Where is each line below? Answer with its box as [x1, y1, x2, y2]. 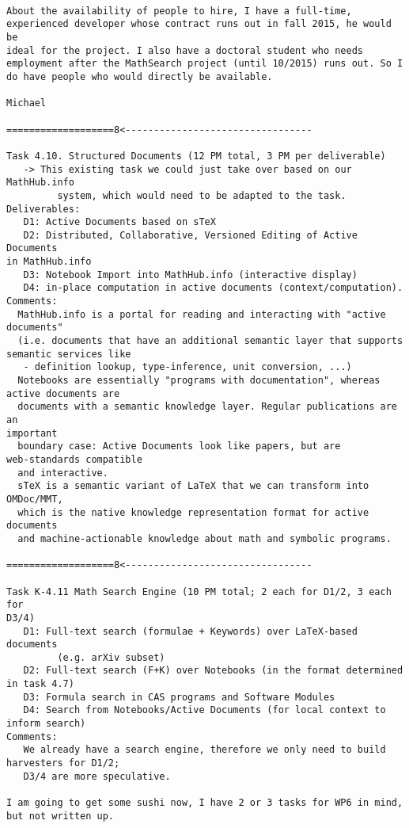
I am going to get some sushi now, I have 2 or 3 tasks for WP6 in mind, [6, 797, 403, 809]
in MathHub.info [6, 256, 92, 268]
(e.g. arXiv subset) [57, 651, 165, 663]
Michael [6, 97, 47, 109]
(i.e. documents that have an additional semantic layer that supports [17, 335, 403, 347]
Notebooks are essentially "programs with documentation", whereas [17, 375, 381, 387]
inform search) [6, 718, 86, 730]
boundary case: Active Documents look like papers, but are [17, 441, 341, 452]
